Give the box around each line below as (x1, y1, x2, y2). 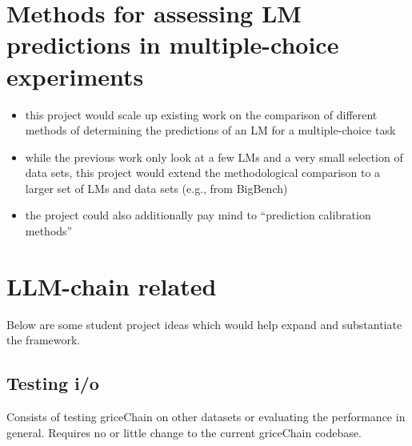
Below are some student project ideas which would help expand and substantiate (6, 315, 402, 332)
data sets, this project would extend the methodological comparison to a (25, 164, 381, 181)
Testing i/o (6, 371, 99, 396)
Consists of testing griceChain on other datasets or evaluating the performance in (6, 408, 406, 425)
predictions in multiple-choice (6, 28, 339, 61)
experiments (6, 59, 144, 92)
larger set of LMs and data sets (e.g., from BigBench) (25, 179, 288, 196)
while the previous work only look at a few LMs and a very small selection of (25, 148, 403, 165)
